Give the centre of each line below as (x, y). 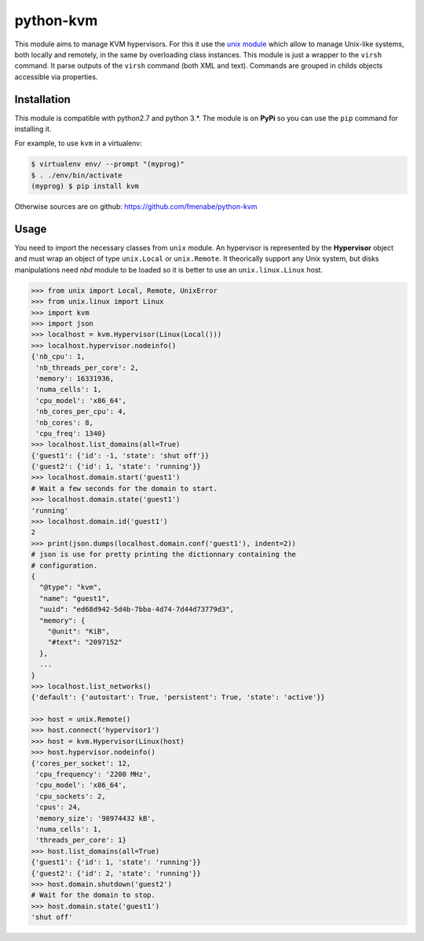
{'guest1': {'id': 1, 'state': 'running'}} (116, 862)
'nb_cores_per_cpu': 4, (81, 412)
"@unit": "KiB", (79, 631)
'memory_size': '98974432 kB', (96, 818)
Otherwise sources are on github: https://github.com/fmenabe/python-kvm (136, 207)
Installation (42, 99)
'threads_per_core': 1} (81, 840)
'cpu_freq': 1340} (71, 433)
